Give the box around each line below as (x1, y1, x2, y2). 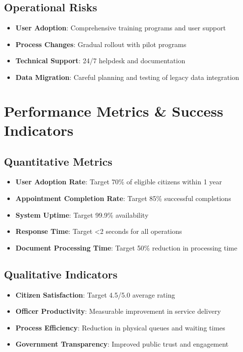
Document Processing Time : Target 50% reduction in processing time (15, 242, 238, 252)
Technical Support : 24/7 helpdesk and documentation (15, 55, 186, 66)
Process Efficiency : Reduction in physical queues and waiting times (15, 322, 225, 332)
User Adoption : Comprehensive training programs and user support (15, 23, 226, 33)
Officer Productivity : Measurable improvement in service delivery (15, 306, 221, 316)
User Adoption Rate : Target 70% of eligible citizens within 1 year (15, 176, 222, 187)
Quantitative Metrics (4, 153, 112, 169)
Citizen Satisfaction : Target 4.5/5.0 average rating (15, 289, 175, 300)
